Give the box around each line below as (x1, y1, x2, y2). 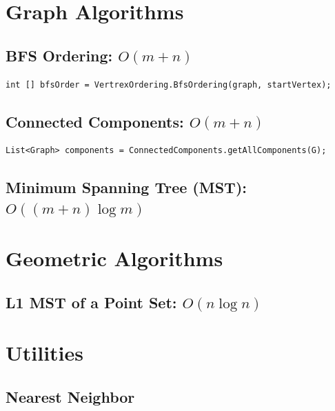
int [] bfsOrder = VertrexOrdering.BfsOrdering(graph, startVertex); (6, 79, 332, 90)
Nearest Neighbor (6, 386, 135, 408)
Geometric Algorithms (6, 244, 223, 272)
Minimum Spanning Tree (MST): (6, 177, 247, 198)
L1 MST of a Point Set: (6, 291, 177, 312)
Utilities (6, 339, 84, 367)
